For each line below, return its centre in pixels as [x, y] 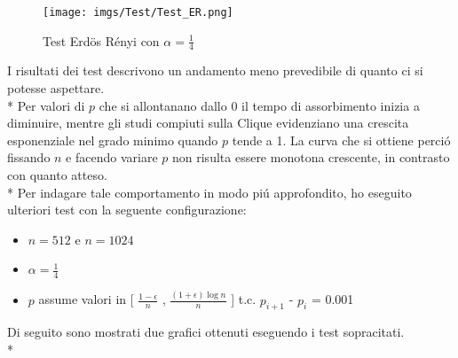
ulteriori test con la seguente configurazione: [127, 210]
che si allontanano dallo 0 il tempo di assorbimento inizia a [259, 105]
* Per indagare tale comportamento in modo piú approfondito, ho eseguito [209, 192]
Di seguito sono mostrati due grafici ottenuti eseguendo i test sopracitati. [206, 332]
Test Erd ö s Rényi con [101, 40]
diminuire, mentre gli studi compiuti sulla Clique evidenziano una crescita [208, 123]
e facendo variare [112, 157]
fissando [29, 157]
